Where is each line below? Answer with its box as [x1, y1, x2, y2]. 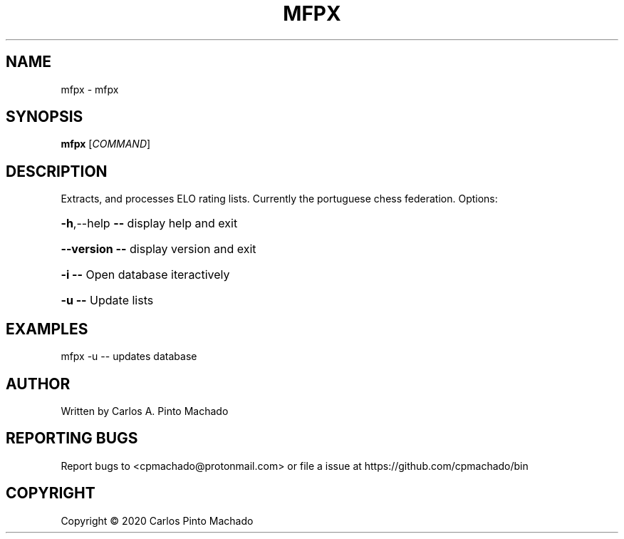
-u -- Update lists [61, 293, 154, 308]
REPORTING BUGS [6, 429, 138, 448]
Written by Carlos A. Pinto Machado [61, 404, 229, 417]
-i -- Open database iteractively [61, 267, 230, 282]
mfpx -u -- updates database [61, 350, 197, 363]
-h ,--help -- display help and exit [61, 216, 238, 231]
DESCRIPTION [6, 162, 108, 180]
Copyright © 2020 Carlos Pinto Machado [61, 514, 254, 527]
